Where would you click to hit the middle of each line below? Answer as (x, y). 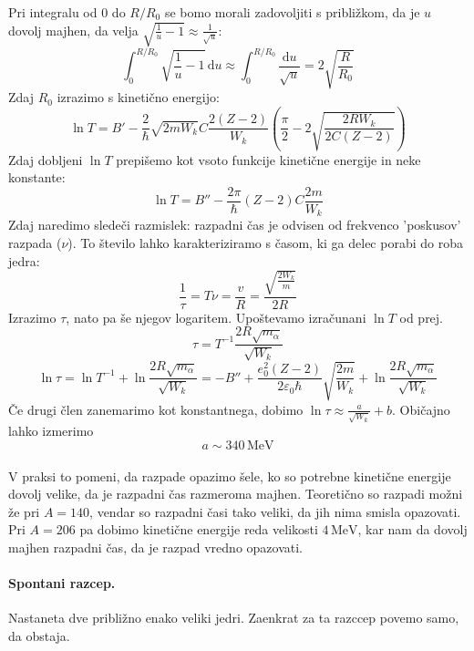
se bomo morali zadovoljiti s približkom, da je (292, 12)
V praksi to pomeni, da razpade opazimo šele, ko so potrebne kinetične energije (230, 475)
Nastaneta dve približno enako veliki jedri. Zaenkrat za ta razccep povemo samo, (234, 618)
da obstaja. (39, 635)
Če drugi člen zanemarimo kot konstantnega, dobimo (156, 409)
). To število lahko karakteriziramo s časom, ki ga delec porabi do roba (265, 243)
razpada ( (35, 243)
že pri (24, 511)
